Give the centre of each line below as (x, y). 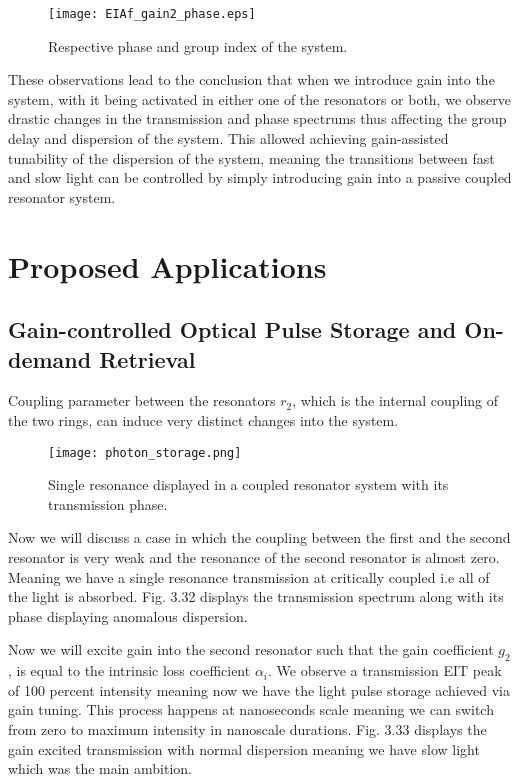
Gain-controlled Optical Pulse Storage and (232, 329)
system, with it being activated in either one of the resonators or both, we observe (259, 98)
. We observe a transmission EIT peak (385, 670)
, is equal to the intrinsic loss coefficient (129, 670)
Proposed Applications (167, 265)
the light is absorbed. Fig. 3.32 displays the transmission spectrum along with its (256, 596)
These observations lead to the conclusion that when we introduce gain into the (251, 79)
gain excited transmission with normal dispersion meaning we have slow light (244, 748)
